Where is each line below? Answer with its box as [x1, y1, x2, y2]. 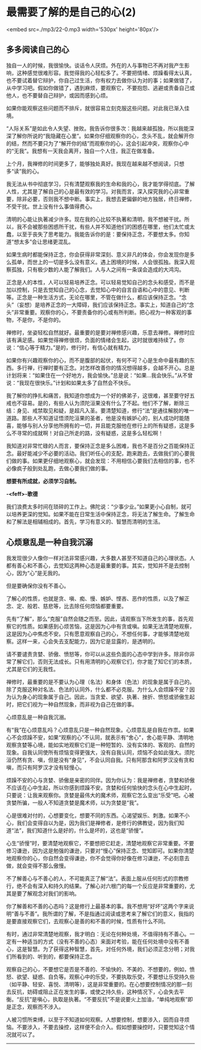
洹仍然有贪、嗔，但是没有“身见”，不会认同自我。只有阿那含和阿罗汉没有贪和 [6, 756, 194, 763]
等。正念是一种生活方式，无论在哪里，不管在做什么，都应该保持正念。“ [6, 294, 182, 301]
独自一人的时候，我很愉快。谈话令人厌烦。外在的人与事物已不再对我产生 [6, 61, 184, 69]
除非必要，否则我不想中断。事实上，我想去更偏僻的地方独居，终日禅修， [16, 195, 195, 202]
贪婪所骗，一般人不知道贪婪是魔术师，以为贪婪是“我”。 [6, 799, 142, 806]
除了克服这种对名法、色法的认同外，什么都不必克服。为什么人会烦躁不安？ [6, 686, 190, 693]
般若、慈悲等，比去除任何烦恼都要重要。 [26, 602, 127, 609]
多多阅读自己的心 [6, 44, 69, 55]
